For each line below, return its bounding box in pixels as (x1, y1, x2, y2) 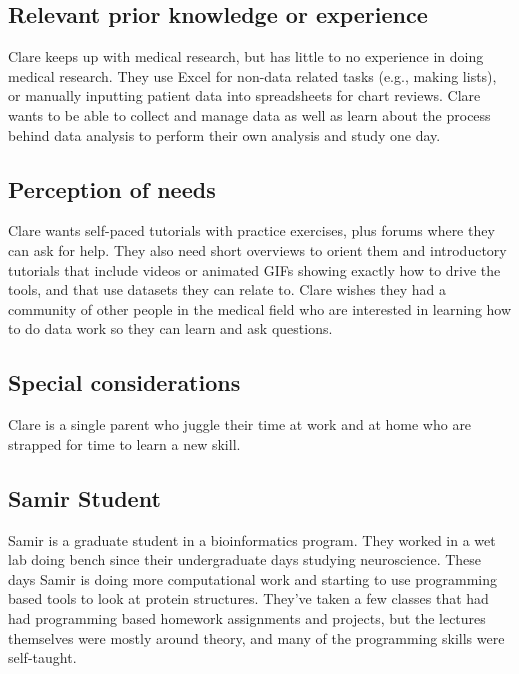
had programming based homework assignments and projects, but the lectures (8, 607, 486, 628)
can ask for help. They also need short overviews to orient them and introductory (8, 239, 507, 260)
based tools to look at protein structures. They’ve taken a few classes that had (8, 588, 489, 609)
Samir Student (8, 482, 161, 513)
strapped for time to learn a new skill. (8, 433, 241, 454)
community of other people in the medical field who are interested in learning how (8, 298, 512, 319)
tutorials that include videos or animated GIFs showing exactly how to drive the (8, 259, 501, 280)
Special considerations (8, 367, 241, 398)
